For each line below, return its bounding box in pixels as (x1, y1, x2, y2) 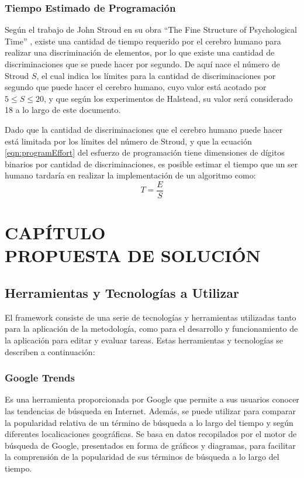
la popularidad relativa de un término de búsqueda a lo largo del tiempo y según (5, 416, 293, 428)
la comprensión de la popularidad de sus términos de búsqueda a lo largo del (5, 451, 279, 463)
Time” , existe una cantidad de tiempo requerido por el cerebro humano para (5, 35, 281, 47)
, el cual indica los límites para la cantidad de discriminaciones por (36, 69, 276, 81)
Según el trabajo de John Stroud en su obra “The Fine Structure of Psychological (5, 23, 297, 36)
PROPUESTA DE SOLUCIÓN (5, 243, 261, 267)
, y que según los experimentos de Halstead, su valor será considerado (43, 92, 293, 104)
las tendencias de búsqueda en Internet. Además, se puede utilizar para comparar (5, 404, 296, 417)
